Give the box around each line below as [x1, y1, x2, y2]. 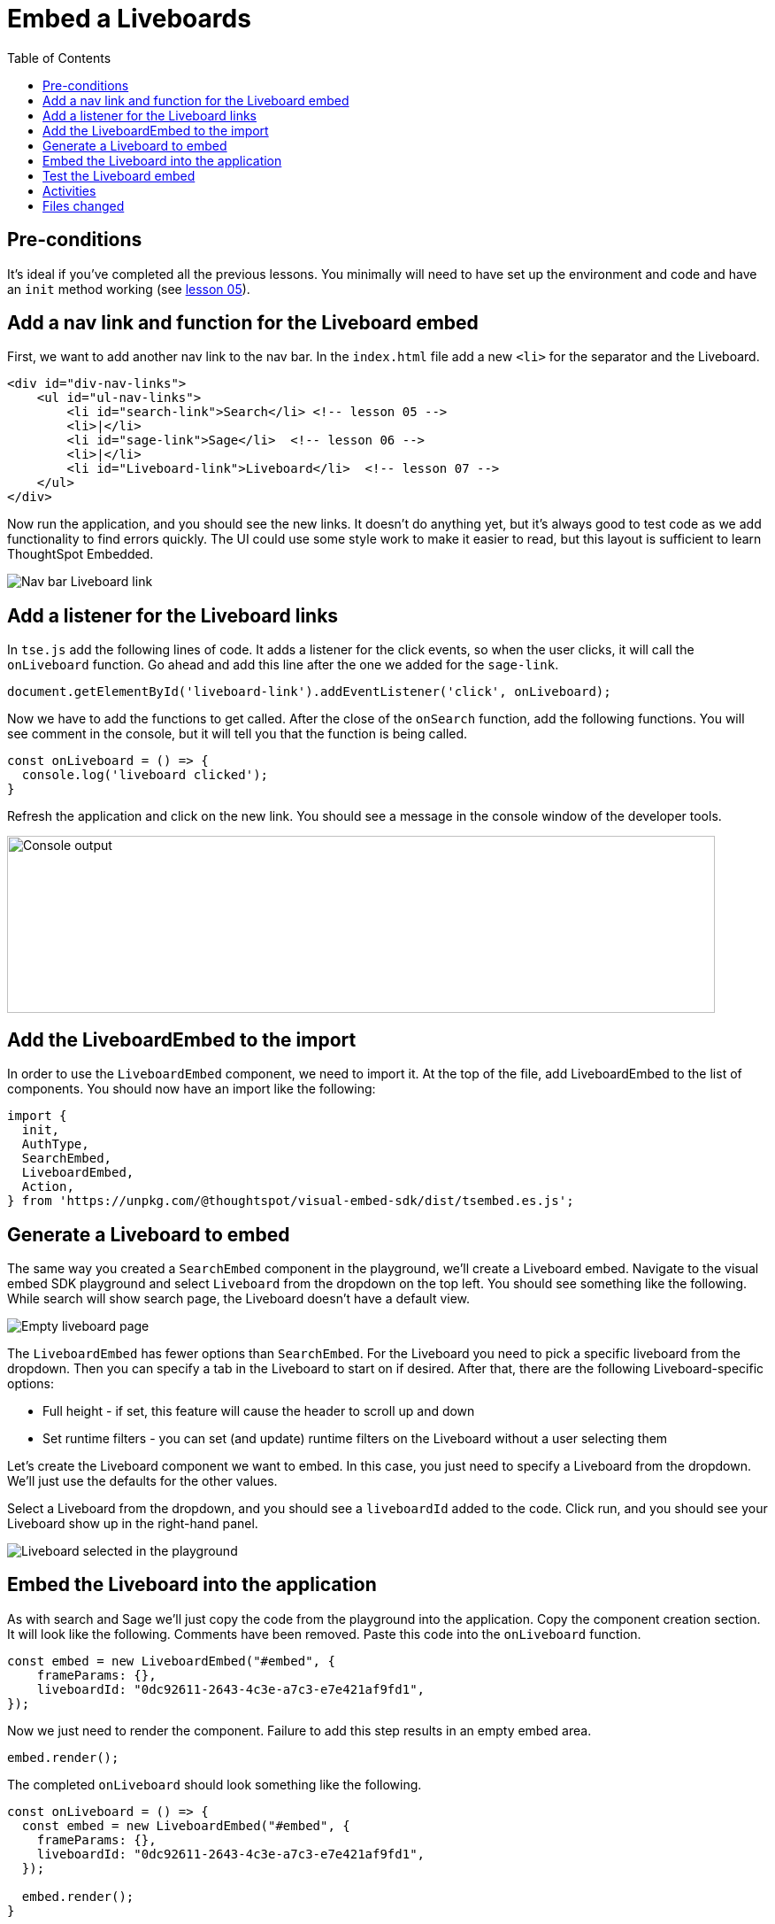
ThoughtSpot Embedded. [7, 546, 154, 562]
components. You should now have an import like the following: [7, 1081, 376, 1097]
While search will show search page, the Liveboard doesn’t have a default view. [7, 1290, 471, 1306]
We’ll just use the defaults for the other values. [7, 1472, 278, 1488]
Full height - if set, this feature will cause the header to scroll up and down [42, 1402, 475, 1418]
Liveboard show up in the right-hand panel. [7, 1515, 258, 1531]
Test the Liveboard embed [42, 167, 196, 183]
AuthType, [21, 1137, 89, 1152]
